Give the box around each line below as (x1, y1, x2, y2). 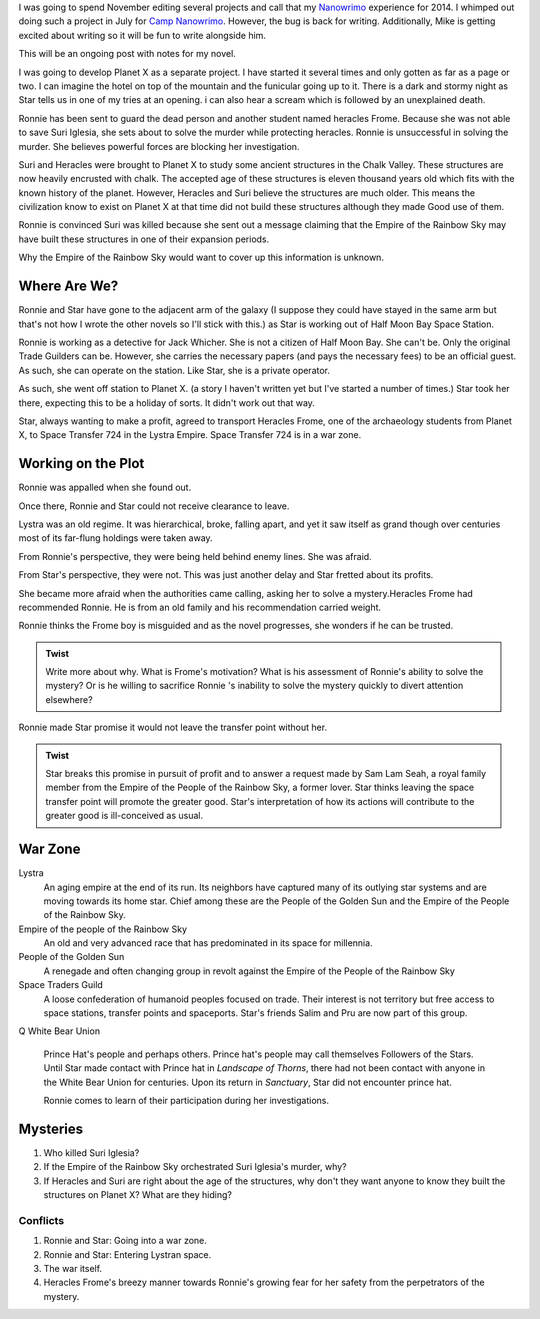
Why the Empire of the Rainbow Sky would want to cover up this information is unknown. (18, 251, 385, 264)
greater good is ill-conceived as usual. (45, 810, 204, 822)
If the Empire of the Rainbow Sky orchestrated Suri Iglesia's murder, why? (43, 1161, 347, 1173)
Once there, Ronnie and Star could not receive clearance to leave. (18, 500, 290, 512)
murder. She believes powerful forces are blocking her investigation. (18, 140, 300, 152)
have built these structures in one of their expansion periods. (18, 233, 270, 245)
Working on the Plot (18, 455, 145, 472)
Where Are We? (18, 278, 119, 295)
